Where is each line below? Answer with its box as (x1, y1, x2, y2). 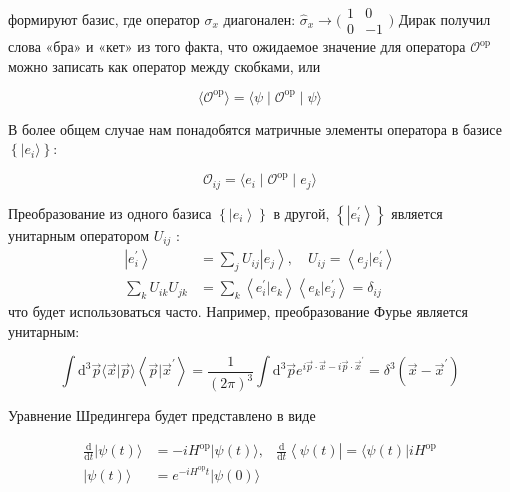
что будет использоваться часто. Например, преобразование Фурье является (8, 301, 468, 322)
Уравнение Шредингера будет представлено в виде (8, 405, 316, 426)
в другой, (273, 202, 330, 223)
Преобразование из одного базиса (8, 202, 212, 223)
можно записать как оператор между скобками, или (8, 55, 321, 76)
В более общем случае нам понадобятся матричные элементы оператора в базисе (8, 118, 502, 139)
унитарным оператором (8, 224, 149, 245)
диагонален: (223, 8, 296, 29)
